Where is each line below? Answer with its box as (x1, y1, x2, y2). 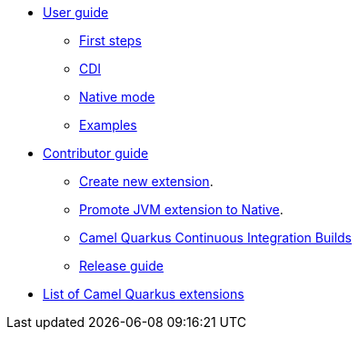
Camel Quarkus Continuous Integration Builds (79, 230, 352, 245)
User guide (43, 5, 109, 20)
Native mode (79, 89, 155, 104)
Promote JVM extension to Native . (79, 202, 284, 217)
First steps (79, 33, 142, 48)
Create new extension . (79, 173, 214, 189)
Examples (79, 117, 137, 133)
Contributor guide (43, 145, 149, 161)
